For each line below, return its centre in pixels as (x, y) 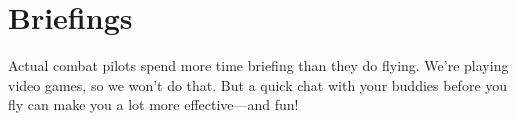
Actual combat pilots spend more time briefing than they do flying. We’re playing (258, 65)
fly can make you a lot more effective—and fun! (153, 104)
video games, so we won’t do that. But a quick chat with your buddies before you (258, 84)
